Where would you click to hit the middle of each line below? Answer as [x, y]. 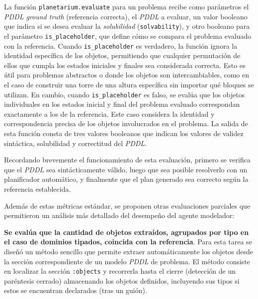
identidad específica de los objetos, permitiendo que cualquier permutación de [122, 55]
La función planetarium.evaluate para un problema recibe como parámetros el [127, 6]
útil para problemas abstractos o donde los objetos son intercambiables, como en [127, 75]
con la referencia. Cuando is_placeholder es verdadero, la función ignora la [121, 45]
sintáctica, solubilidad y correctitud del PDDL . [76, 143]
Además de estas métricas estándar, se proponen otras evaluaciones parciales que [127, 205]
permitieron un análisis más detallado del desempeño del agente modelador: [119, 215]
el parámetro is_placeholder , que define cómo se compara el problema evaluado [128, 36]
